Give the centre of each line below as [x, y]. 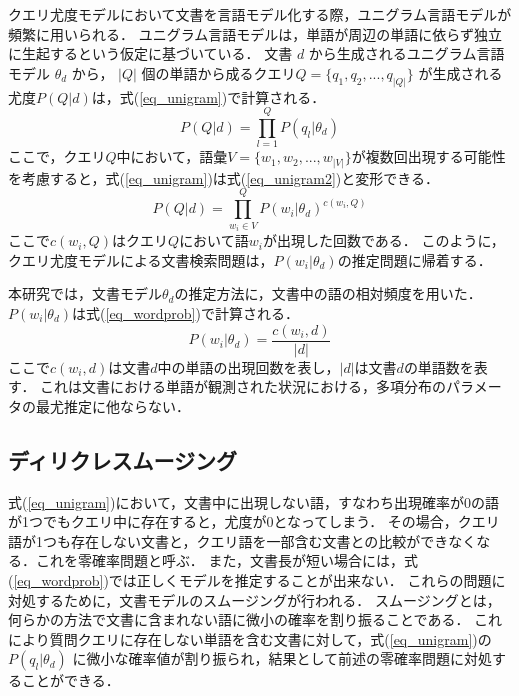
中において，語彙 [172, 156]
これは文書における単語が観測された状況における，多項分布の [243, 386]
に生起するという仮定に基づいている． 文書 [150, 53]
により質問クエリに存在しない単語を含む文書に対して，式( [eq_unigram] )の [250, 638]
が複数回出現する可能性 [428, 156]
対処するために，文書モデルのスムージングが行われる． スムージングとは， [254, 599]
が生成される [460, 72]
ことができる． [70, 680]
